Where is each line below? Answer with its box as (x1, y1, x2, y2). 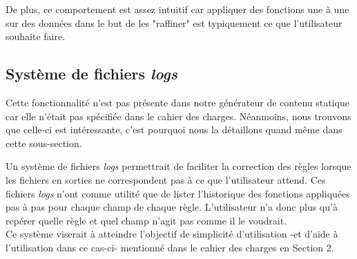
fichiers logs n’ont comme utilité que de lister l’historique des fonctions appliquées (6, 186, 350, 200)
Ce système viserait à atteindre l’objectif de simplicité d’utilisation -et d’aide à (6, 227, 338, 241)
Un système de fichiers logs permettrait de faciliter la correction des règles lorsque (6, 159, 351, 173)
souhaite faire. (6, 29, 66, 44)
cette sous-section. (6, 135, 82, 150)
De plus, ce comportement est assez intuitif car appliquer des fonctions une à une (6, 2, 349, 16)
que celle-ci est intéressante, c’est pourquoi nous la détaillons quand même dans (6, 122, 342, 137)
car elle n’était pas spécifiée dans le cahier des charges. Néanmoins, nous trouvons (6, 108, 351, 123)
